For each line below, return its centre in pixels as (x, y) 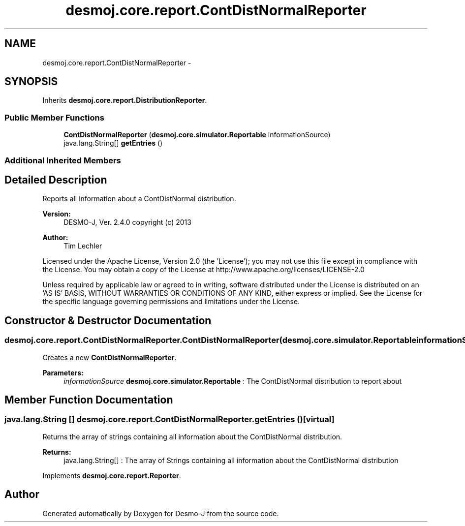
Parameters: (63, 372)
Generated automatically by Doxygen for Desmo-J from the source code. (161, 513)
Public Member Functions (54, 117)
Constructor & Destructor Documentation (108, 320)
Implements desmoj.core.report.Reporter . (112, 475)
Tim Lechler (83, 246)
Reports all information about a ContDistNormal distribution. (139, 199)
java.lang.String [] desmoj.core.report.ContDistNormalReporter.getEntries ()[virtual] (170, 419)
